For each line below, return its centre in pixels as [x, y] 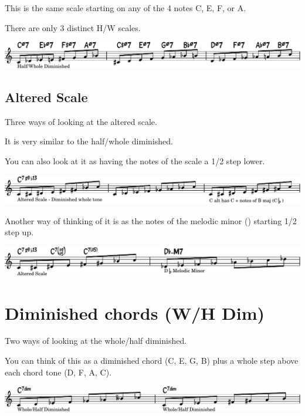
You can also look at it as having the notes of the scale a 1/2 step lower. [135, 160]
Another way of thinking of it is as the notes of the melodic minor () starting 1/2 [151, 220]
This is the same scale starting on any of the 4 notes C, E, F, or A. [126, 8]
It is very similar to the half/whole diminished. [89, 141]
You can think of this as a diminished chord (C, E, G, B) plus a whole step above [152, 361]
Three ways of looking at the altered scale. [81, 121]
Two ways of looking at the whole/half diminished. [96, 341]
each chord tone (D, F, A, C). [58, 372]
